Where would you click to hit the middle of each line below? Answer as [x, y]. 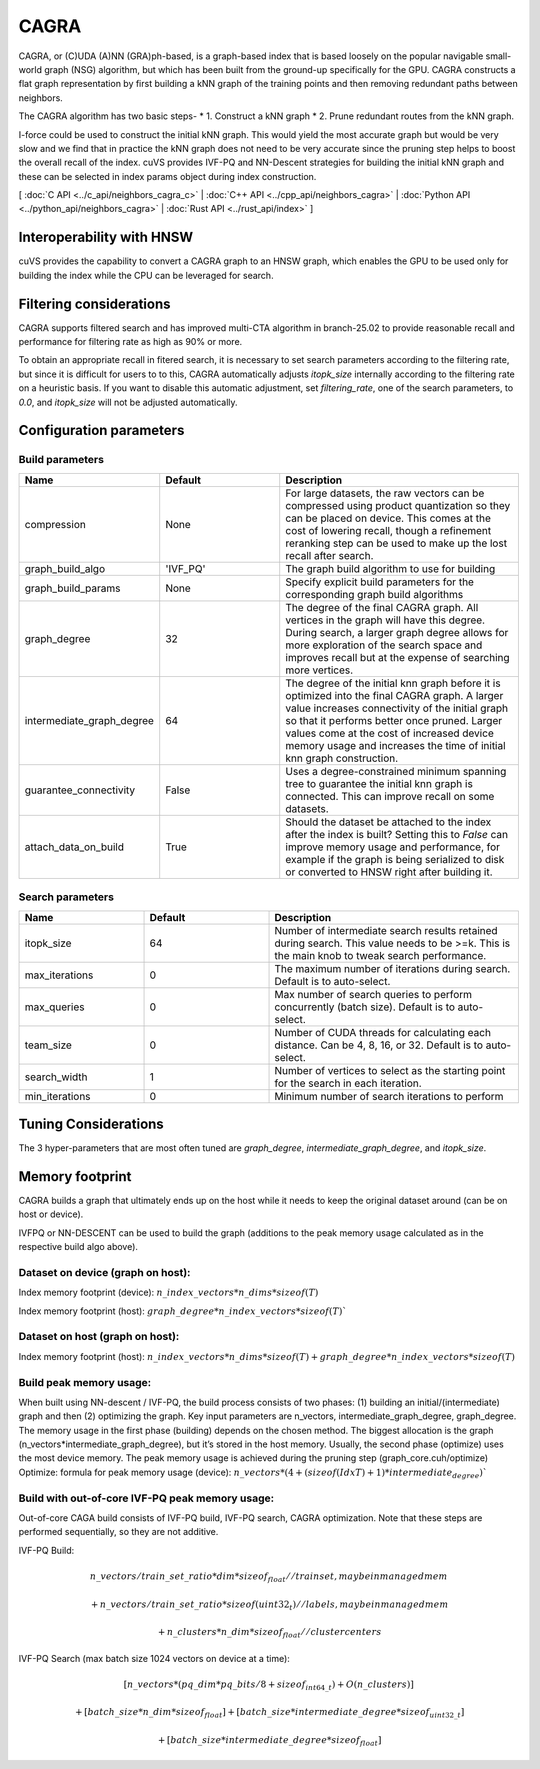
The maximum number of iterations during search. [392, 968]
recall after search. [329, 555]
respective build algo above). [78, 1247]
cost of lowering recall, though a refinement [388, 530]
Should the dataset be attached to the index [388, 822]
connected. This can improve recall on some [390, 796]
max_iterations [59, 975]
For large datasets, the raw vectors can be [385, 493]
